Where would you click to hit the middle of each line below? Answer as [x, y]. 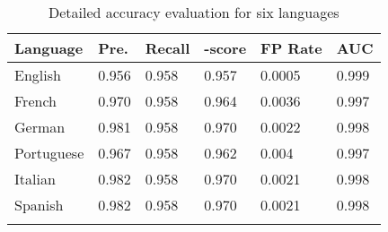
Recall [168, 48]
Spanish [39, 205]
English [38, 75]
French [35, 101]
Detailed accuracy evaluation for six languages [194, 12]
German [40, 127]
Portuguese [49, 153]
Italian [35, 179]
